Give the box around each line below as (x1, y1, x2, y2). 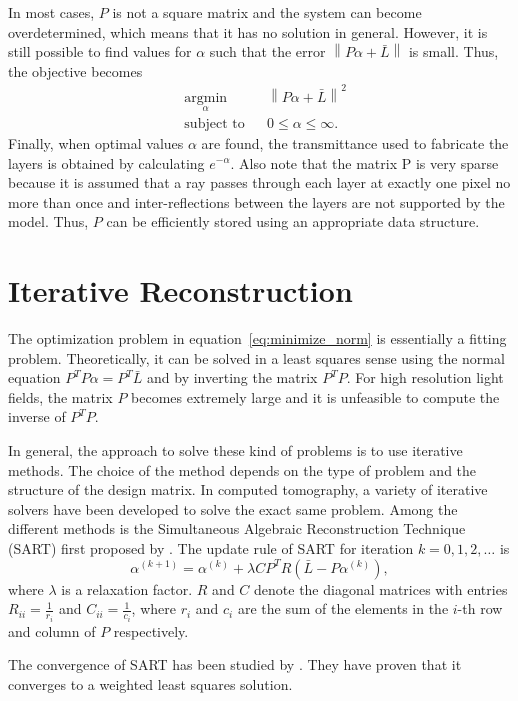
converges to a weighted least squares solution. (8, 673, 293, 694)
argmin (184, 90, 228, 105)
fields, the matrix (8, 386, 113, 407)
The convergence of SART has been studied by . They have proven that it (8, 654, 462, 675)
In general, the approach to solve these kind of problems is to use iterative (8, 439, 463, 460)
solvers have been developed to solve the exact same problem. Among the (8, 498, 458, 519)
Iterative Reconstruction (8, 270, 353, 311)
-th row (457, 598, 503, 619)
